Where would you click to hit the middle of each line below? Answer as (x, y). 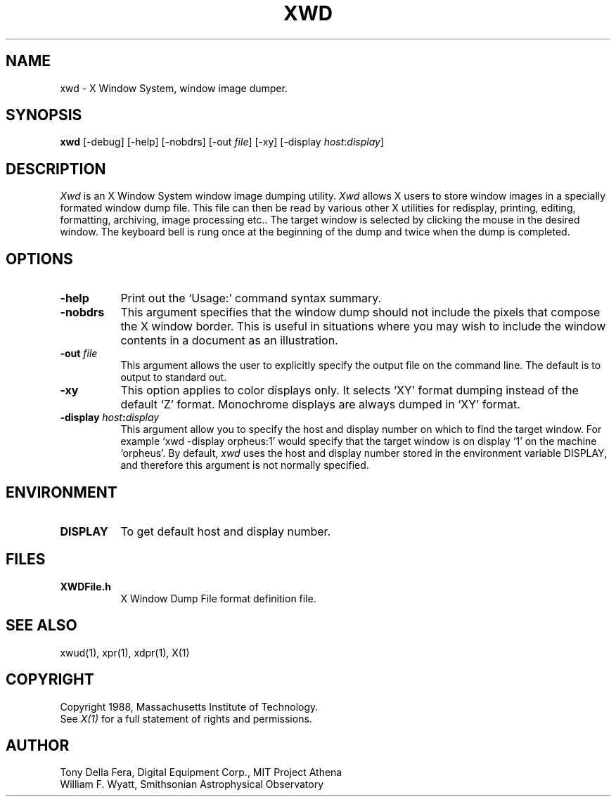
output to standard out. (174, 377)
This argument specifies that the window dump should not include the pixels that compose (360, 312)
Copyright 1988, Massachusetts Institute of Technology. (189, 706)
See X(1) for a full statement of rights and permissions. (186, 718)
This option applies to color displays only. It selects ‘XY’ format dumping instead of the (349, 390)
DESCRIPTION (56, 169)
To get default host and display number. (226, 531)
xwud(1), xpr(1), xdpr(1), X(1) (125, 652)
